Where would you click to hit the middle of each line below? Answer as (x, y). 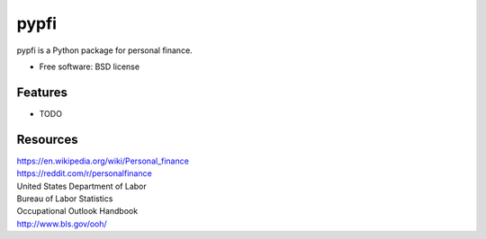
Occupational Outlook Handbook (77, 211)
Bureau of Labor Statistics (65, 199)
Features (42, 92)
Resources (47, 139)
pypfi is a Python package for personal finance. (104, 50)
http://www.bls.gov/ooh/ (62, 224)
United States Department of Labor (82, 186)
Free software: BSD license (89, 66)
